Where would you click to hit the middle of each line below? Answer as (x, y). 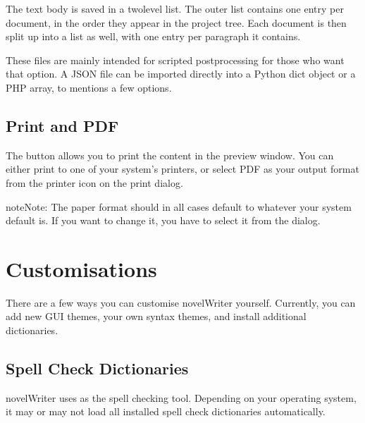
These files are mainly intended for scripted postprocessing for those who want (175, 60)
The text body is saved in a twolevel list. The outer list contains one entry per (175, 8)
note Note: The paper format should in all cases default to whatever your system (179, 206)
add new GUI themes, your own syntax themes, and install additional (156, 316)
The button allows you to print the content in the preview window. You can (170, 155)
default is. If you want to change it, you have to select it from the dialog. (163, 220)
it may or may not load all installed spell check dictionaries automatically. (166, 411)
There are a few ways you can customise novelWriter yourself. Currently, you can (181, 302)
